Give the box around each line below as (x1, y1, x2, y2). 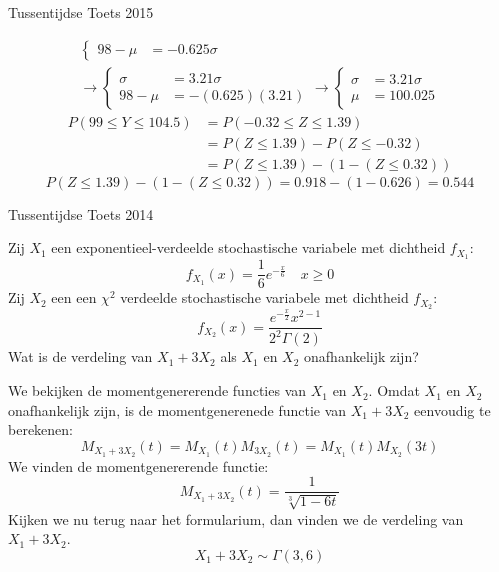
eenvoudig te (414, 399, 491, 420)
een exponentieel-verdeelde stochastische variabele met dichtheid (51, 237, 446, 258)
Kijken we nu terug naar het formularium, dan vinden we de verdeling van (8, 508, 464, 529)
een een (51, 287, 97, 308)
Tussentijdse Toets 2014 (8, 203, 154, 224)
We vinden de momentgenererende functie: (8, 455, 269, 476)
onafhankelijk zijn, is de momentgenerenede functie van (8, 399, 347, 420)
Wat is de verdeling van (8, 346, 153, 367)
